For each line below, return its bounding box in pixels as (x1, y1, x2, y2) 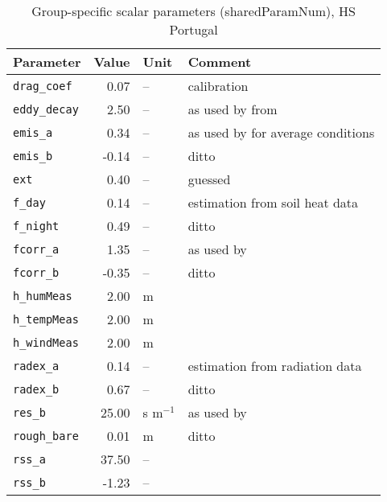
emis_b (13, 149, 53, 163)
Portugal (169, 20, 218, 39)
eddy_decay (13, 102, 79, 116)
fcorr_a (13, 242, 60, 256)
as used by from (187, 100, 278, 118)
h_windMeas (13, 335, 79, 349)
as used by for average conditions (187, 123, 375, 142)
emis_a (13, 125, 53, 139)
